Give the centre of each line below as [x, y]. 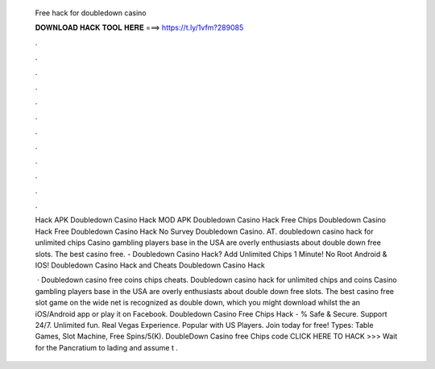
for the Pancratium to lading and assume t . [107, 347]
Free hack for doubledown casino [91, 13]
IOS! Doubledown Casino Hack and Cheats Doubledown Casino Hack [150, 265]
